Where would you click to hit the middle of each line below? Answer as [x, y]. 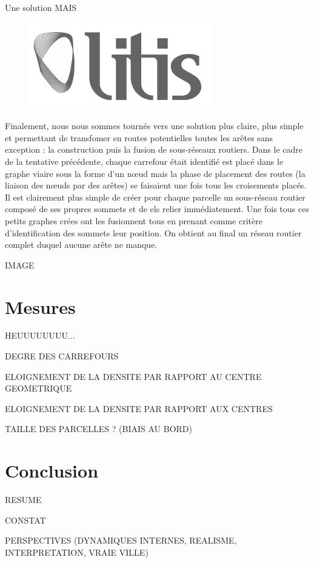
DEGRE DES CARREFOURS [62, 356]
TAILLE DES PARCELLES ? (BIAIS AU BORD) [99, 429]
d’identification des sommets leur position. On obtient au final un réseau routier [153, 232]
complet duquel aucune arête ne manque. [81, 245]
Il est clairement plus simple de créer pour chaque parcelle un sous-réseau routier [155, 197]
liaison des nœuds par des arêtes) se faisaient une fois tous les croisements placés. [156, 185]
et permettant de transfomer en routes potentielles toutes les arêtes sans [139, 137]
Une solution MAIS [41, 7]
